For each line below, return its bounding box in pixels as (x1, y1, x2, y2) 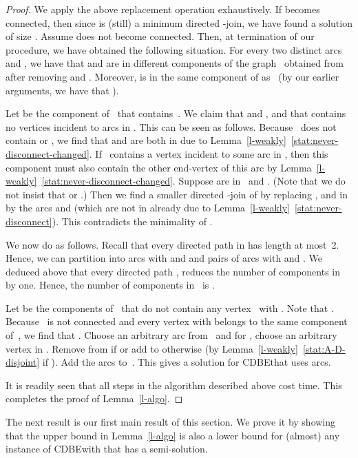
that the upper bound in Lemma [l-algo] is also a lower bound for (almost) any (6, 428, 340, 442)
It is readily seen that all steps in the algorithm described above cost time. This (6, 377, 342, 392)
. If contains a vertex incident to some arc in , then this (89, 146, 328, 160)
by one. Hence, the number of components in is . (6, 278, 215, 292)
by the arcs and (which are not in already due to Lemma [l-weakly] (6, 200, 290, 215)
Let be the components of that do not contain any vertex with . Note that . (6, 300, 334, 315)
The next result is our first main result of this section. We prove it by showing (6, 415, 336, 429)
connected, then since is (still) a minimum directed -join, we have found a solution (6, 15, 352, 30)
